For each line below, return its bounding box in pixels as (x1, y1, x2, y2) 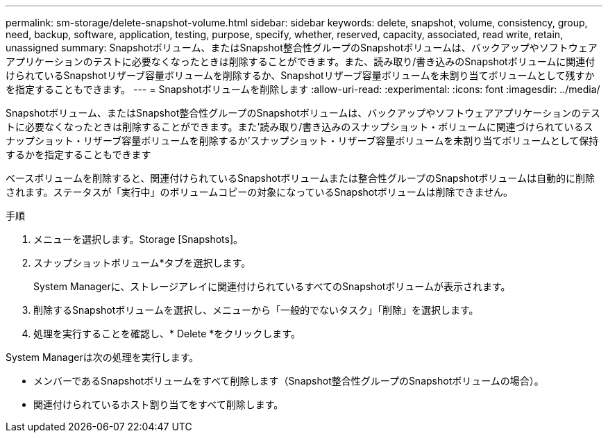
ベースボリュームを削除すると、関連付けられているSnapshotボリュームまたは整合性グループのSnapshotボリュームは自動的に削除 (6, 172, 595, 184)
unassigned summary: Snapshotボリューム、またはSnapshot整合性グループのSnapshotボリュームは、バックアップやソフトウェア (6, 42, 598, 53)
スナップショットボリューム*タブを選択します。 (33, 257, 251, 269)
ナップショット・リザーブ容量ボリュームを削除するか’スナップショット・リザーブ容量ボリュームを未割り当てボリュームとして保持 (6, 135, 599, 146)
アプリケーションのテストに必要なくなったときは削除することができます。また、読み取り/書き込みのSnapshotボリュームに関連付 (6, 56, 596, 67)
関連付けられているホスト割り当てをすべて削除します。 (33, 398, 284, 410)
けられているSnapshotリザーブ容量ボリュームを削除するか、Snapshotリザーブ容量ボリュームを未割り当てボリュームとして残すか (6, 69, 595, 81)
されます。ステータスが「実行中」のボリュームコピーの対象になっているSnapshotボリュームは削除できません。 (6, 186, 513, 198)
